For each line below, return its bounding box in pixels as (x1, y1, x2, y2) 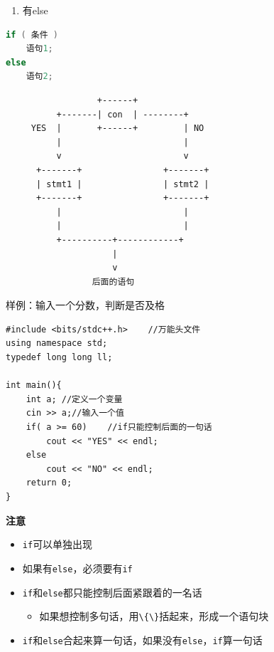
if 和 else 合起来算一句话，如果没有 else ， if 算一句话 (22, 632, 263, 647)
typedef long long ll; (6, 352, 113, 363)
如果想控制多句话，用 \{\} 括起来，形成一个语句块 (39, 609, 269, 624)
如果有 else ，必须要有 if (22, 560, 133, 575)
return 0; (26, 478, 72, 488)
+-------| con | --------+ (56, 109, 189, 120)
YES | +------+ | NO (31, 123, 204, 134)
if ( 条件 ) (6, 29, 58, 40)
